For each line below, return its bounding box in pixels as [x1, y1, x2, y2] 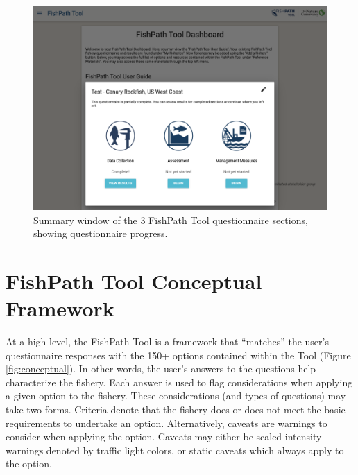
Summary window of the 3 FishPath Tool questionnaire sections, [33, 212, 308, 227]
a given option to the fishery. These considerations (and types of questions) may [6, 388, 346, 403]
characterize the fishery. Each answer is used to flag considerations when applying [6, 374, 353, 389]
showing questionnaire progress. [33, 226, 168, 241]
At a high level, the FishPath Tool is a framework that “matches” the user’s [6, 334, 329, 348]
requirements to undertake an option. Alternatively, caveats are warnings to [6, 415, 327, 430]
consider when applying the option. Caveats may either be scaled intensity [6, 429, 322, 444]
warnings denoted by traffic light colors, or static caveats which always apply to [6, 442, 344, 457]
